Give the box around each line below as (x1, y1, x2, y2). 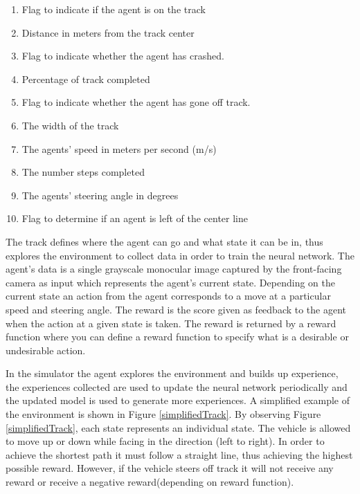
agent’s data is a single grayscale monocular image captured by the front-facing (6, 262, 342, 276)
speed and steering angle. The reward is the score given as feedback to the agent (6, 302, 347, 316)
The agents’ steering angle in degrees (21, 187, 179, 202)
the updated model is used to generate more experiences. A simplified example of (6, 393, 350, 408)
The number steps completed (21, 165, 145, 179)
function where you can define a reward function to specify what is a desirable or (6, 329, 349, 344)
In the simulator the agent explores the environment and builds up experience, (6, 366, 339, 381)
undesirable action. (6, 342, 86, 357)
